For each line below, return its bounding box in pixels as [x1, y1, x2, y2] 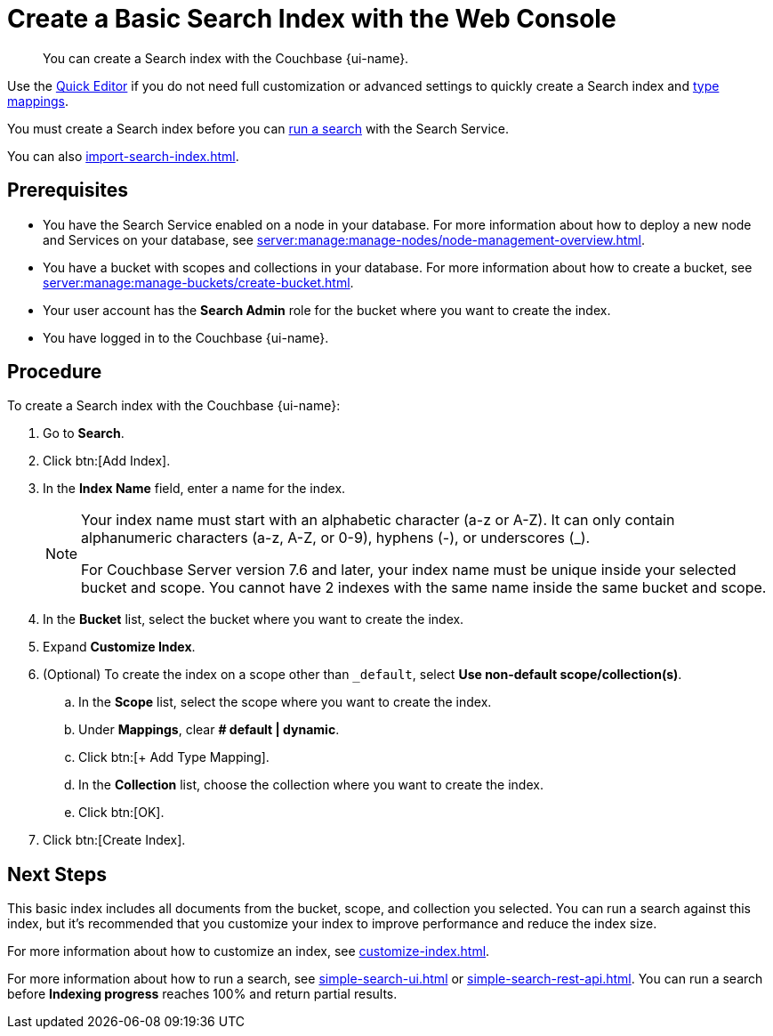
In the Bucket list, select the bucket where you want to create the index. [43, 611, 464, 627]
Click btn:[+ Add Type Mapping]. [78, 749, 270, 765]
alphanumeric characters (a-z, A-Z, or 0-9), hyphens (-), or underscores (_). [81, 529, 591, 547]
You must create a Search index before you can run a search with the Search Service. [7, 120, 509, 136]
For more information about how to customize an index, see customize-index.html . [7, 943, 490, 959]
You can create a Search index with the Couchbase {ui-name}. [43, 50, 409, 66]
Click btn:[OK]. [78, 805, 165, 821]
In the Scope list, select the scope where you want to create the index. [78, 694, 492, 710]
